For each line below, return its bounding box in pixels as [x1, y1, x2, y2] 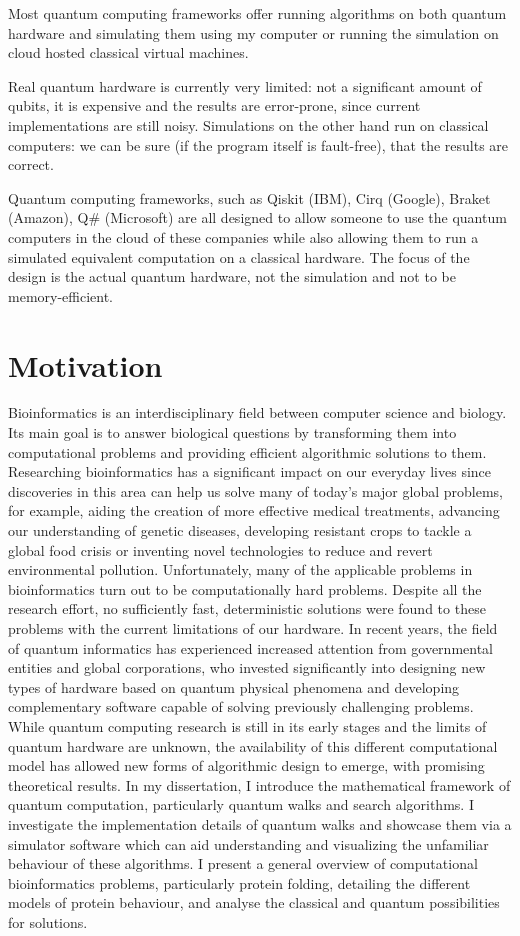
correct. [8, 154, 54, 175]
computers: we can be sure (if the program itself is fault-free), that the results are [8, 134, 509, 155]
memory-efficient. [8, 285, 114, 306]
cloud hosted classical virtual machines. [8, 42, 249, 63]
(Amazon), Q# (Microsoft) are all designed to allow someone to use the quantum [8, 207, 507, 228]
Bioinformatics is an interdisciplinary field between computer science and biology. [8, 402, 507, 423]
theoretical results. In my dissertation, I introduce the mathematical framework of [8, 774, 511, 795]
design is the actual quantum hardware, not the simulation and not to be [8, 266, 456, 287]
